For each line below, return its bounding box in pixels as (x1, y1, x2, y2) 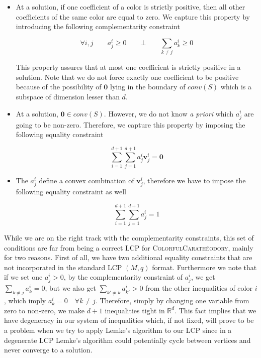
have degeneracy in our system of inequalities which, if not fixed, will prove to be (4, 315, 254, 325)
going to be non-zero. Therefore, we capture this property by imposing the (16, 119, 245, 130)
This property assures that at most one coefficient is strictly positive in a (16, 62, 241, 72)
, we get (191, 272, 215, 282)
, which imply (4, 295, 46, 306)
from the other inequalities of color (145, 283, 252, 293)
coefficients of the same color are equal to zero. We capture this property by (16, 11, 250, 22)
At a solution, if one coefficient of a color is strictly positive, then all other (16, 2, 245, 12)
